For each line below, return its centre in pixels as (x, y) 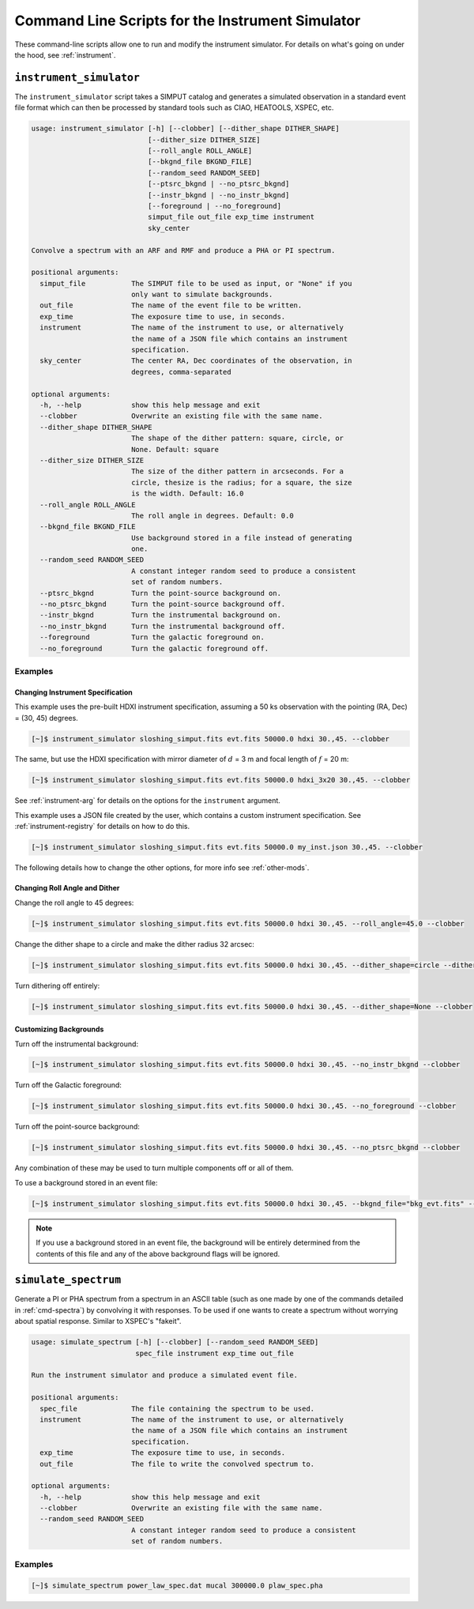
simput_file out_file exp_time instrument (231, 217)
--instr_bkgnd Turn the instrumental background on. (161, 615)
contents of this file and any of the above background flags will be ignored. (158, 1253)
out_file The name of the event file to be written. (171, 305)
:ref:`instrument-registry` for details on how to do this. (102, 827)
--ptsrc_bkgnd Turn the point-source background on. (161, 593)
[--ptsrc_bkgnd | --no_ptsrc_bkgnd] (218, 184)
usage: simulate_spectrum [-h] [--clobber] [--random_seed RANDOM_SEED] (175, 1342)
